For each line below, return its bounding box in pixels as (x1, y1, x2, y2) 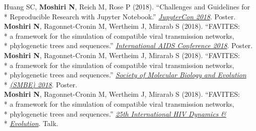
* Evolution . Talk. (4, 118, 58, 129)
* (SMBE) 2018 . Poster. (4, 79, 77, 89)
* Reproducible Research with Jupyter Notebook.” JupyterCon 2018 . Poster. (4, 11, 236, 21)
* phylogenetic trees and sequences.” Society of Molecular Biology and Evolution (4, 69, 247, 80)
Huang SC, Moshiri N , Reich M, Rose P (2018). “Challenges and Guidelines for (4, 1, 250, 11)
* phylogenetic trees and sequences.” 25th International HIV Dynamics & (4, 108, 226, 119)
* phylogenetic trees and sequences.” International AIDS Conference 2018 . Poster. (4, 40, 253, 51)
